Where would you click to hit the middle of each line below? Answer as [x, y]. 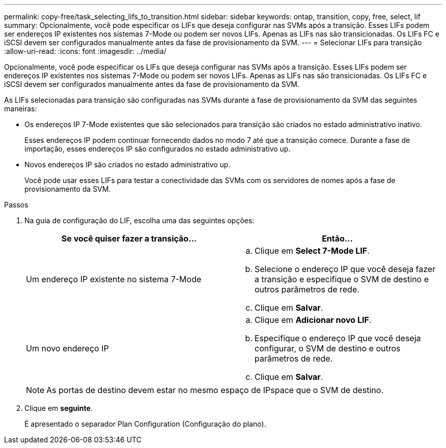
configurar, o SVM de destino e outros [328, 348]
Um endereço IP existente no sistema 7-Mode [114, 279]
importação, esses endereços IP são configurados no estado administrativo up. [158, 149]
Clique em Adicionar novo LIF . [313, 320]
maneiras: [21, 109]
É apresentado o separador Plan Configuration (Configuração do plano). [145, 424]
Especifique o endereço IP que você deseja [338, 338]
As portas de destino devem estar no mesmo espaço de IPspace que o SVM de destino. [215, 390]
